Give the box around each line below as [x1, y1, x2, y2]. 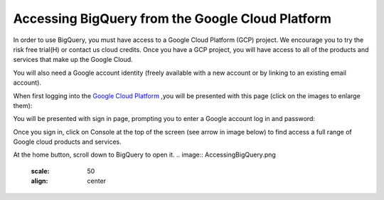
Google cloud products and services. [13, 137, 122, 146]
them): [13, 101, 33, 110]
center [87, 177, 107, 185]
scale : [31, 167, 50, 175]
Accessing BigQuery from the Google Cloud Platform [13, 11, 332, 26]
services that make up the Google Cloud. [13, 56, 133, 64]
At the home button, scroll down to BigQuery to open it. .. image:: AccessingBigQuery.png [13, 150, 277, 159]
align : [31, 177, 48, 185]
